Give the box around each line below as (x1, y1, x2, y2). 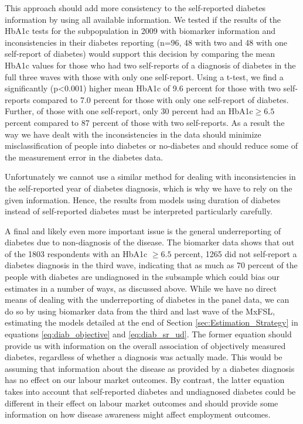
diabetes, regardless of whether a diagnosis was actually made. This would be (5, 351, 282, 363)
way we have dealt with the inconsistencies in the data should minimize (5, 128, 261, 140)
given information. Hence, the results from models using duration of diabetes (5, 193, 281, 206)
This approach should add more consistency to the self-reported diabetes (5, 2, 266, 13)
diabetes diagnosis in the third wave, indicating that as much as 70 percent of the (5, 259, 298, 271)
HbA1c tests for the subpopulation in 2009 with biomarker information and (5, 25, 276, 37)
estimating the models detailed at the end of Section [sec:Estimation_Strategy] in (5, 316, 298, 329)
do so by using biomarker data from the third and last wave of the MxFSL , (5, 305, 275, 317)
